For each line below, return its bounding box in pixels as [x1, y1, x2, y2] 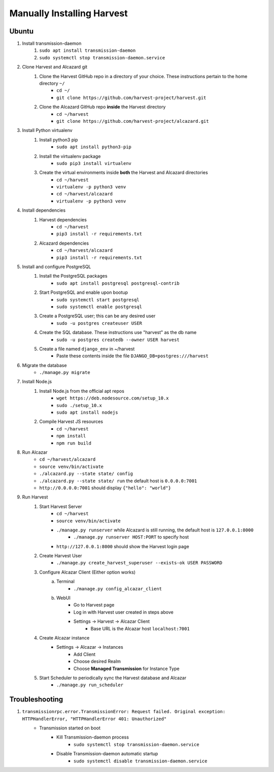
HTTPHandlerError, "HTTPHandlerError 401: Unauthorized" [22, 716, 167, 722]
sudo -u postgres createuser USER [56, 320, 142, 326]
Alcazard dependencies [39, 240, 89, 246]
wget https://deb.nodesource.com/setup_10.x [56, 395, 169, 401]
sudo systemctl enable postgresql [56, 304, 142, 310]
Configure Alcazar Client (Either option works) [39, 569, 136, 575]
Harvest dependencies [39, 216, 87, 223]
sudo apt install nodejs [56, 410, 118, 416]
